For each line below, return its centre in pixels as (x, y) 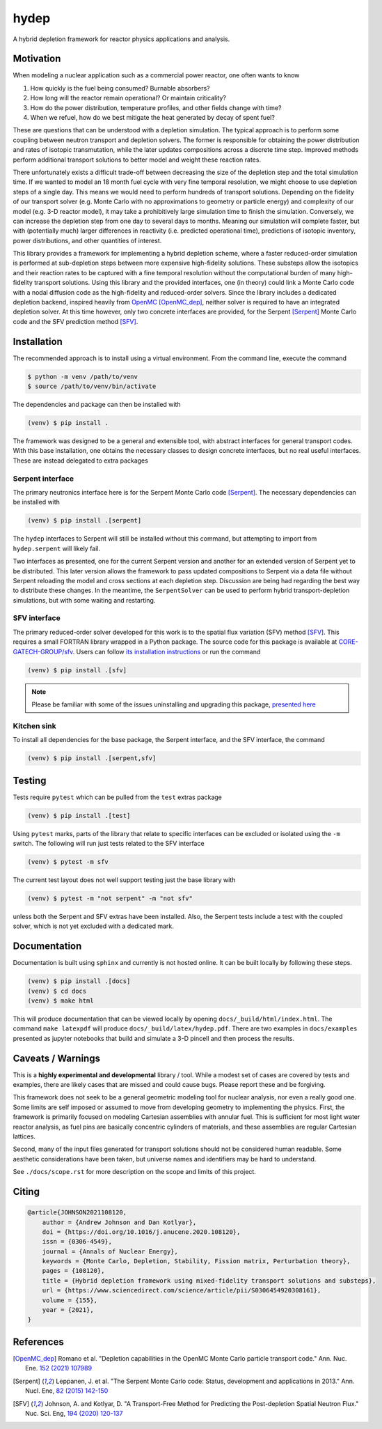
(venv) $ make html (61, 1001)
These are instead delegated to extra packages (81, 461)
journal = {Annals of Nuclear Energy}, (110, 1251)
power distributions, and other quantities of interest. (87, 240)
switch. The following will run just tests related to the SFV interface (109, 843)
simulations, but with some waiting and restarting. (84, 600)
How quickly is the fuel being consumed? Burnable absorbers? (120, 88)
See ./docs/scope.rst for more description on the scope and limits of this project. (135, 1172)
